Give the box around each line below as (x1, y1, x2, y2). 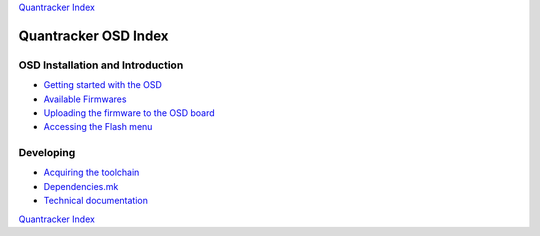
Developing (18, 146, 76, 160)
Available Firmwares (43, 93, 127, 105)
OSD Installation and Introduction (18, 58, 184, 72)
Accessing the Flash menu (43, 121, 153, 133)
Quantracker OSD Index (18, 27, 169, 44)
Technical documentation (43, 195, 149, 207)
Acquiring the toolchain (43, 166, 140, 179)
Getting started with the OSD (43, 79, 162, 91)
